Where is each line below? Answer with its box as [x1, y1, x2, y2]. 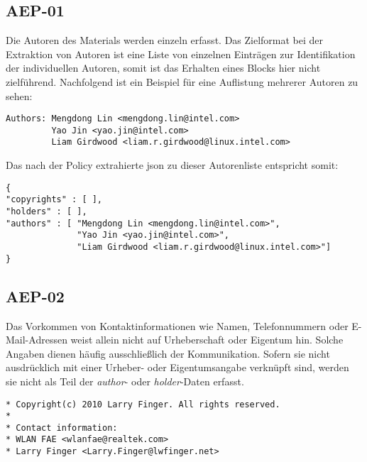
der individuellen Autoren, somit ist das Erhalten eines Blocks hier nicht [6, 60, 321, 75]
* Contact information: [6, 422, 118, 433]
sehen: [6, 88, 33, 103]
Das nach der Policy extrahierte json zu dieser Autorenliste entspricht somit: [6, 158, 339, 172]
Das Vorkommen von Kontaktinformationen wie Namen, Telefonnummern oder [6, 318, 349, 333]
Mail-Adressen [6, 332, 67, 347]
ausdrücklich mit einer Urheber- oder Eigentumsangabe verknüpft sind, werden [6, 360, 349, 375]
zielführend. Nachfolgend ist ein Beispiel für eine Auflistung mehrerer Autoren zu [6, 74, 358, 89]
